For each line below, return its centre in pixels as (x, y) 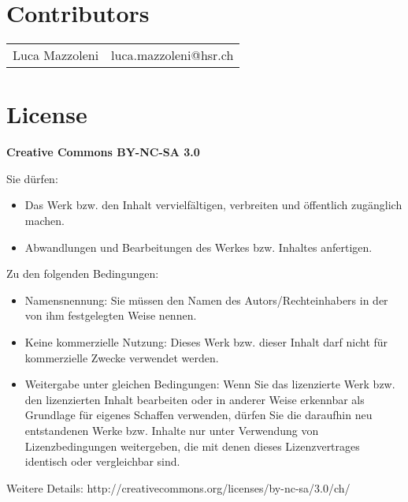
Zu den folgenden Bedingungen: (83, 273)
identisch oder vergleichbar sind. (102, 461)
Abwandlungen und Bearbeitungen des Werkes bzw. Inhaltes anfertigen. (198, 247)
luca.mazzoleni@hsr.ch (172, 55)
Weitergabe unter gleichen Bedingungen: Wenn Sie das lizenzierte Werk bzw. (210, 384)
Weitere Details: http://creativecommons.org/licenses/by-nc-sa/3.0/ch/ (178, 487)
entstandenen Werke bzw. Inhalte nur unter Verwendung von (172, 430)
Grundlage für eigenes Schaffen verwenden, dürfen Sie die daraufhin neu (198, 415)
